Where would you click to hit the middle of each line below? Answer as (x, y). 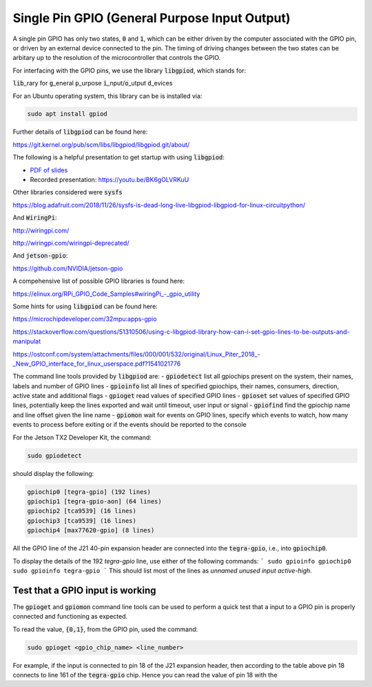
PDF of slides (49, 170)
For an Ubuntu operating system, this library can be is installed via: (107, 96)
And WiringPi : (35, 218)
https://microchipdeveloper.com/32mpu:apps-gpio (85, 319)
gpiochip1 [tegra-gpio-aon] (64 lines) (94, 501)
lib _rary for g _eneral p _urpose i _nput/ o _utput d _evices (93, 83)
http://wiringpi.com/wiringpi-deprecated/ (71, 243)
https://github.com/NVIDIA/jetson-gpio (68, 268)
